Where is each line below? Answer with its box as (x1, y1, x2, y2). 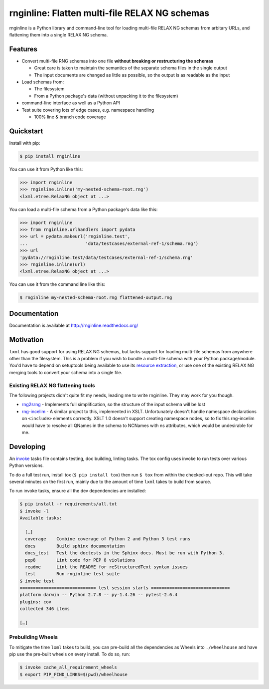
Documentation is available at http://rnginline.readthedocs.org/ (9, 322, 138, 328)
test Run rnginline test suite (25, 571, 120, 577)
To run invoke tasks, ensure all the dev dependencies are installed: (9, 488, 146, 494)
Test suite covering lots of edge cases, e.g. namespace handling (21, 107, 154, 113)
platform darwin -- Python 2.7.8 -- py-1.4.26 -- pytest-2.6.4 (19, 592, 178, 598)
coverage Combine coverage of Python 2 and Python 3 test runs (25, 536, 191, 542)
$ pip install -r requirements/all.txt (19, 501, 117, 507)
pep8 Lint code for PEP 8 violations (25, 557, 135, 563)
